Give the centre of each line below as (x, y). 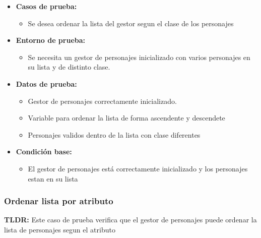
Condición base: (44, 152)
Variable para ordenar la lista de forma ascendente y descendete (126, 118)
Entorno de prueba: (51, 40)
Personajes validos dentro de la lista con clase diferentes (114, 134)
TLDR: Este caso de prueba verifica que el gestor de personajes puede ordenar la (130, 220)
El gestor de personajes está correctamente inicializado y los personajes (138, 168)
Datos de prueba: (46, 83)
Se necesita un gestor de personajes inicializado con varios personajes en (139, 57)
